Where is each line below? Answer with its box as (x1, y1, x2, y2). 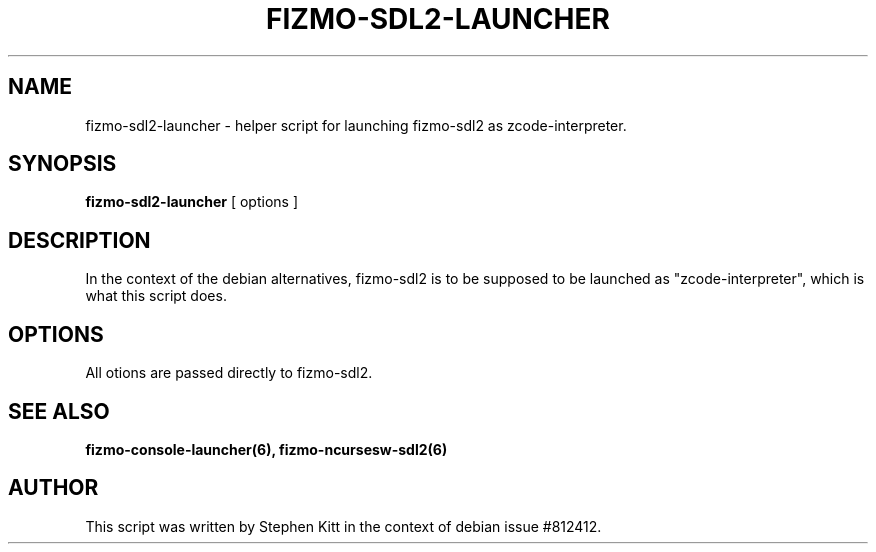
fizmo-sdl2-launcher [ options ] (85, 193, 299, 211)
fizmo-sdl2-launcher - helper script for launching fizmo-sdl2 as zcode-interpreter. (85, 116, 627, 134)
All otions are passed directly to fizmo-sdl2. (85, 364, 373, 382)
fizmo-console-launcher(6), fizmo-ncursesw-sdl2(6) (85, 440, 448, 458)
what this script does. (85, 287, 227, 305)
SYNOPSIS (8, 151, 117, 177)
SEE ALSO (8, 398, 110, 424)
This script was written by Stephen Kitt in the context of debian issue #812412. (85, 517, 602, 535)
